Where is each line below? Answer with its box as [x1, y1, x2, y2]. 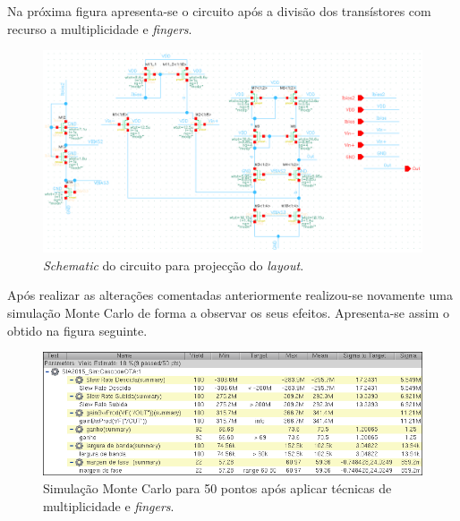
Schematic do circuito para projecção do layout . [43, 255, 304, 274]
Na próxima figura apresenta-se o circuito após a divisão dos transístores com [7, 2, 431, 20]
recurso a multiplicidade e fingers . [7, 19, 192, 38]
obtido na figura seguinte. [7, 320, 148, 339]
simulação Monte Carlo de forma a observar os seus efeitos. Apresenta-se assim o [7, 303, 449, 322]
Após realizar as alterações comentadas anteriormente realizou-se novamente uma [7, 286, 453, 304]
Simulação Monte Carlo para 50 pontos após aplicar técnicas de [43, 479, 392, 498]
